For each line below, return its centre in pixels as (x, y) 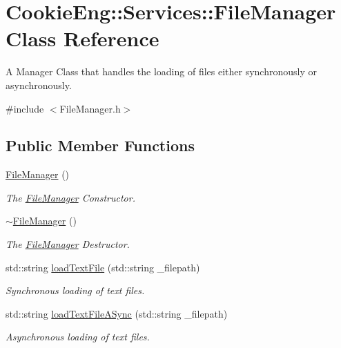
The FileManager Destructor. (68, 244)
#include (25, 108)
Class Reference (82, 38)
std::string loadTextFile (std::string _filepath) (103, 267)
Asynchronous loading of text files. (78, 337)
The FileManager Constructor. (70, 197)
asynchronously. (39, 85)
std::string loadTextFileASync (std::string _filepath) (117, 313)
